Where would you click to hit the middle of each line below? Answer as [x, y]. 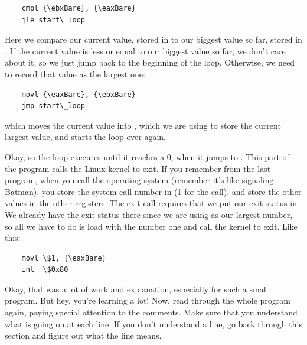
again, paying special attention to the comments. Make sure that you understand [151, 312]
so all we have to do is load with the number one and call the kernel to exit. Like [151, 226]
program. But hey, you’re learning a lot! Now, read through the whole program [148, 300]
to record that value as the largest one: [75, 74]
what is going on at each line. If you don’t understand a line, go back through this [153, 323]
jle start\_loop [53, 20]
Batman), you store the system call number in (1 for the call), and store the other [153, 191]
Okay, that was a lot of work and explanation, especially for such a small [137, 289]
